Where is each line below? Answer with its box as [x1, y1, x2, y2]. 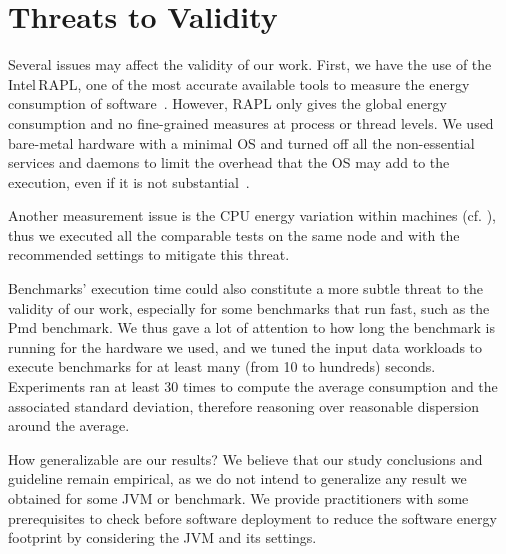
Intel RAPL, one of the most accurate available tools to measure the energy [8, 73, 470, 94]
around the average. [8, 415, 130, 436]
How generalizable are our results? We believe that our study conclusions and [8, 448, 483, 469]
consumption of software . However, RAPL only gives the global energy [8, 93, 447, 114]
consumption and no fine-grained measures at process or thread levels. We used [8, 112, 494, 133]
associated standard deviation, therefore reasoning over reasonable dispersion [8, 395, 480, 416]
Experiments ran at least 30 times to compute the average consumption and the [8, 376, 498, 397]
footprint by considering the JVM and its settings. [8, 527, 317, 548]
